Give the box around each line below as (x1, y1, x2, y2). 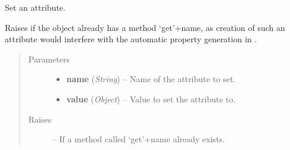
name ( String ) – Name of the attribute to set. (66, 73, 236, 85)
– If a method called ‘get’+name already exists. (52, 133, 225, 145)
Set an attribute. (5, 1, 66, 13)
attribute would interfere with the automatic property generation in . (5, 33, 257, 45)
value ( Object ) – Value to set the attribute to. (66, 92, 236, 105)
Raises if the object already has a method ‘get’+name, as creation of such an (5, 21, 285, 33)
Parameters (28, 52, 70, 65)
